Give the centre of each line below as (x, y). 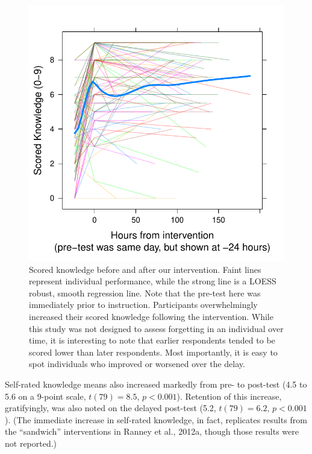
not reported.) (31, 443)
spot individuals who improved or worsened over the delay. (137, 364)
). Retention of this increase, (229, 396)
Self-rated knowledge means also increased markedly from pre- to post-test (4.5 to (156, 384)
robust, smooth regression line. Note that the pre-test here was (145, 293)
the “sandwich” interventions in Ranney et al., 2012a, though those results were (152, 431)
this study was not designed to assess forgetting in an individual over (156, 328)
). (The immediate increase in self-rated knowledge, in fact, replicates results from (156, 419)
